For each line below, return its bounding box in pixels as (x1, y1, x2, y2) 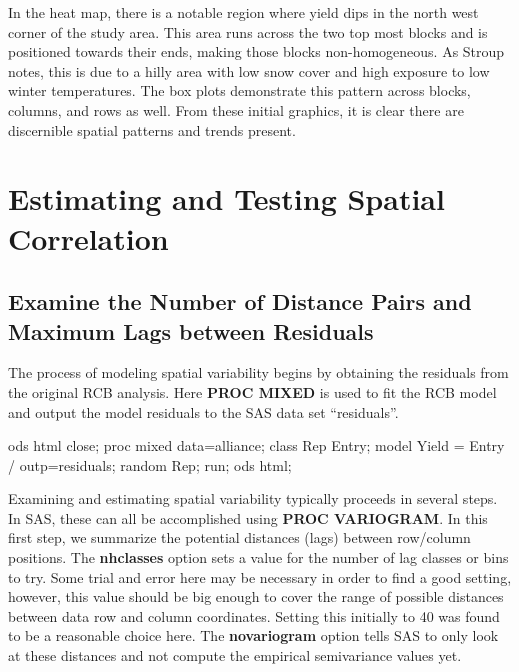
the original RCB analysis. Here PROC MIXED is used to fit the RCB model (8, 381, 497, 402)
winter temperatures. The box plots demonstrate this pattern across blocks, (8, 80, 471, 101)
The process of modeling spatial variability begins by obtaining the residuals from (8, 362, 509, 383)
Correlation (8, 217, 169, 258)
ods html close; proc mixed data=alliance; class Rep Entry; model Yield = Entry (8, 435, 505, 456)
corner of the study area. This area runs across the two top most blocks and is (8, 21, 488, 42)
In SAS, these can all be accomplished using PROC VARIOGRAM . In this (8, 507, 488, 528)
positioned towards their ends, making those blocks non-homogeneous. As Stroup (8, 41, 505, 62)
